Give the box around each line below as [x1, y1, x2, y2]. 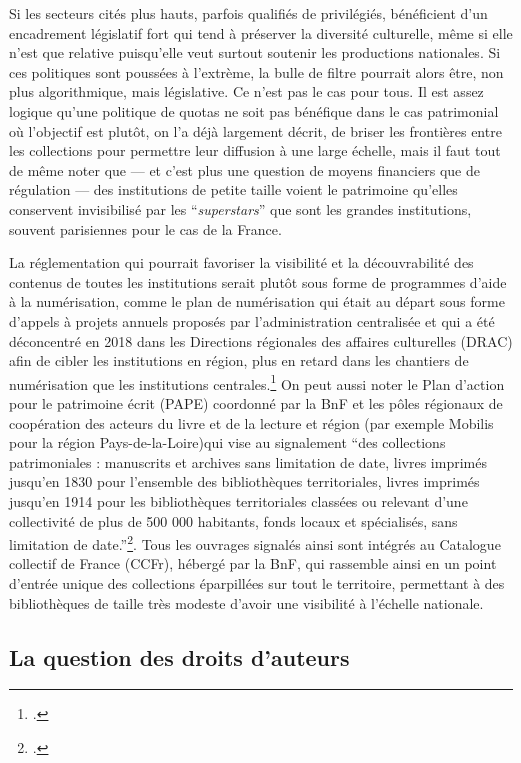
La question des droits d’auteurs [9, 641, 350, 672]
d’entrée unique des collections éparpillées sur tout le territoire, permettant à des [9, 572, 505, 593]
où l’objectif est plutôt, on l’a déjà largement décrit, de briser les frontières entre [9, 120, 502, 141]
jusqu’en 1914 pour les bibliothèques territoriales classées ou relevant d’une [9, 490, 468, 511]
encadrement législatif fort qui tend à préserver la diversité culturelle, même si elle [9, 22, 513, 43]
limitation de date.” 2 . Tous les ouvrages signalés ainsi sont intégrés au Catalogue [9, 531, 501, 554]
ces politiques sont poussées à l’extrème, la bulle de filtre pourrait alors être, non [9, 61, 504, 82]
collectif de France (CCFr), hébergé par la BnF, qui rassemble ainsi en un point [9, 553, 497, 574]
